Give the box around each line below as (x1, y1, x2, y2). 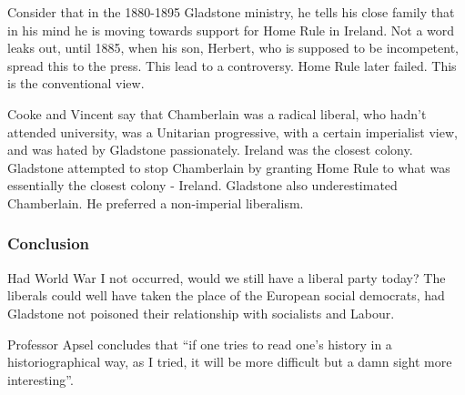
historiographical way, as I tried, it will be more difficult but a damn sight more (7, 352, 452, 371)
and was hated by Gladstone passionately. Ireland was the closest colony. (7, 140, 413, 159)
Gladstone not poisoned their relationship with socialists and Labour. (7, 303, 395, 322)
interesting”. (7, 370, 74, 389)
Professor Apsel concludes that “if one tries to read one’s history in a (7, 334, 392, 353)
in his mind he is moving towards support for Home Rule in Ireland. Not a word (7, 20, 455, 39)
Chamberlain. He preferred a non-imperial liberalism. (7, 193, 304, 212)
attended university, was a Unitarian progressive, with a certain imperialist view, (7, 122, 458, 141)
